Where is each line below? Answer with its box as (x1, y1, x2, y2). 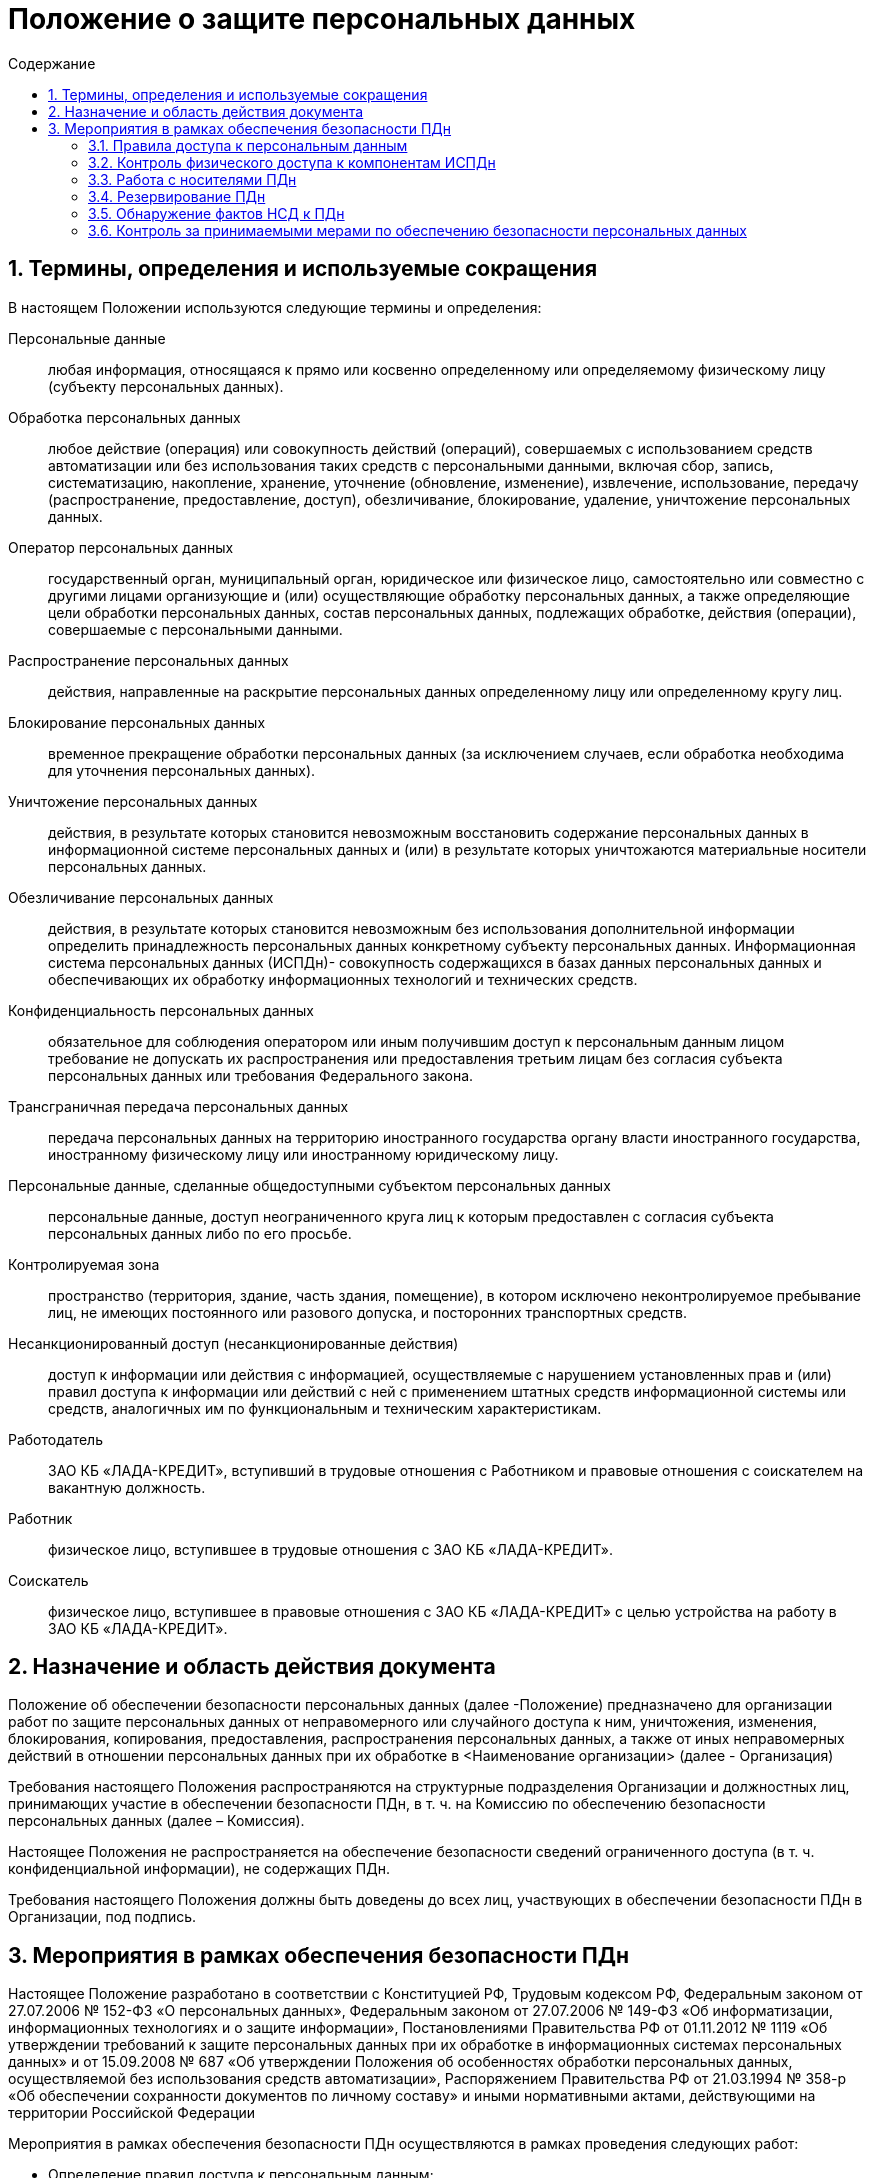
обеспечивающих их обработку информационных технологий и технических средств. (48, 970, 638, 988)
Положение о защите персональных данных (8, 2, 636, 36)
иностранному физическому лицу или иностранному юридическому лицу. (48, 1145, 559, 1163)
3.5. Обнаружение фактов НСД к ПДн (88, 204, 345, 222)
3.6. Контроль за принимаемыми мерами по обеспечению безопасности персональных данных (88, 221, 747, 239)
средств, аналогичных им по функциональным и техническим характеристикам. (48, 1399, 602, 1417)
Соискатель (8, 1571, 89, 1589)
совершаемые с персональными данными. (48, 620, 343, 638)
